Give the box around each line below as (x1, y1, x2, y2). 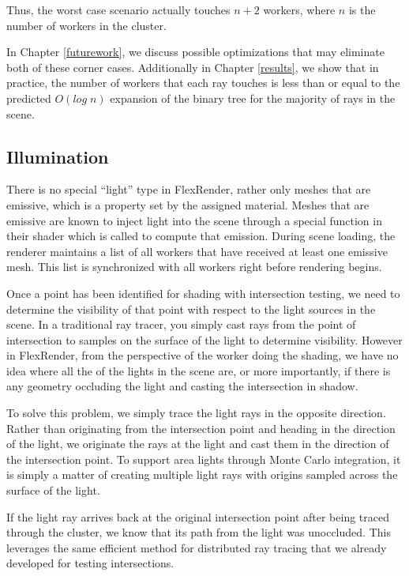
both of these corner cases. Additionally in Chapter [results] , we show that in (6, 58, 379, 75)
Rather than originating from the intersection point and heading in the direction (6, 420, 396, 436)
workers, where (263, 2, 336, 17)
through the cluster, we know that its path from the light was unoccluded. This (6, 524, 391, 540)
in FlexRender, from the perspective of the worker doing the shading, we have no (6, 347, 399, 363)
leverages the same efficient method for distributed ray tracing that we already (6, 539, 387, 555)
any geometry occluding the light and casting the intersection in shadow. (6, 378, 358, 394)
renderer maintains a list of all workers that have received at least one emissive (6, 243, 388, 259)
